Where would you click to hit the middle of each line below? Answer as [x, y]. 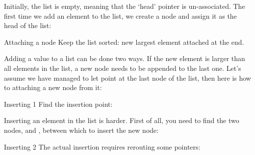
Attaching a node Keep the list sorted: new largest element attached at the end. [124, 42]
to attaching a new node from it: [53, 87]
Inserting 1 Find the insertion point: [58, 104]
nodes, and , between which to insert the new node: [81, 130]
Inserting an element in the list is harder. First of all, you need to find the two [122, 120]
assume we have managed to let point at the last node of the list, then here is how [127, 77]
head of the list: [28, 25]
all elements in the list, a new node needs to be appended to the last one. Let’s [123, 68]
